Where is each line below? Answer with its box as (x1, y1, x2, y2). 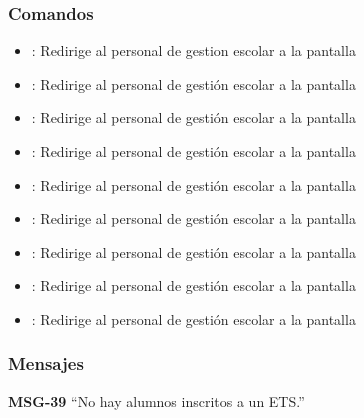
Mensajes (8, 351, 84, 376)
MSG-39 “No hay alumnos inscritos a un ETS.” (8, 390, 305, 411)
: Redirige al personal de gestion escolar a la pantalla (31, 40, 356, 61)
